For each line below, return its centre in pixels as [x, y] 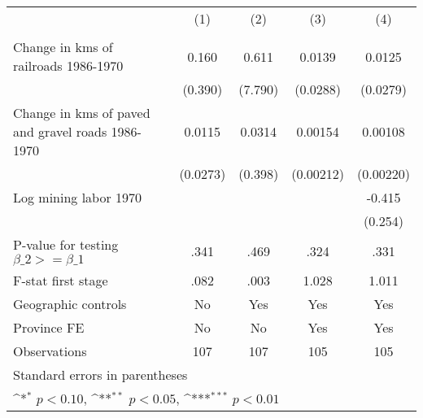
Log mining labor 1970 [78, 197]
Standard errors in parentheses [100, 374]
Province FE [49, 327]
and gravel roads [60, 131]
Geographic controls [70, 304]
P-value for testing [66, 244]
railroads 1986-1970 [68, 65]
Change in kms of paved [82, 113]
